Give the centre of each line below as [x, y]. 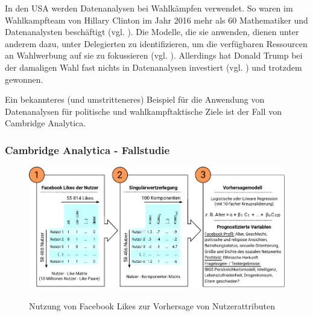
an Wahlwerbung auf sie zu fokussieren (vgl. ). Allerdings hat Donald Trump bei [154, 55]
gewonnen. [24, 79]
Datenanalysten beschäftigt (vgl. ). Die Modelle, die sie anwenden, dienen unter [152, 32]
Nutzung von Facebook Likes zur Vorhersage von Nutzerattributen [152, 306]
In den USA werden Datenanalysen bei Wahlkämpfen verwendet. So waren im [149, 8]
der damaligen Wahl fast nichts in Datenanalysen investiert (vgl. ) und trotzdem [153, 67]
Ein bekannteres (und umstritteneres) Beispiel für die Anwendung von [135, 99]
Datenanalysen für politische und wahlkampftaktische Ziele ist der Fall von [143, 111]
